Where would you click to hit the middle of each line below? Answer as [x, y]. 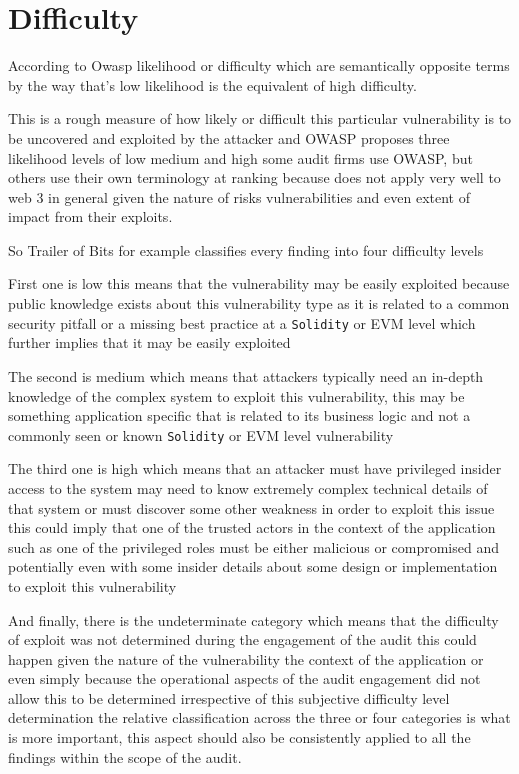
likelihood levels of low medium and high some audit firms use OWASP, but [240, 157]
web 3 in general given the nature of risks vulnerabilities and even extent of [239, 196]
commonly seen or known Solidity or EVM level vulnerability [201, 434]
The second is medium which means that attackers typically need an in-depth [246, 375]
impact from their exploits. [90, 216]
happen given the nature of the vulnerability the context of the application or [246, 658]
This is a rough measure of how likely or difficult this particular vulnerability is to [260, 118]
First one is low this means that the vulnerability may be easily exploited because [259, 283]
